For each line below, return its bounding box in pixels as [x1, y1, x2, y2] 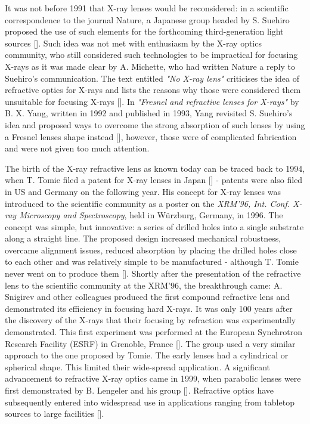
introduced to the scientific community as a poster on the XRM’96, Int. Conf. [5, 197, 290, 209]
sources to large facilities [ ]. [5, 407, 104, 420]
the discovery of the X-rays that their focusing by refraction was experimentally [5, 314, 296, 326]
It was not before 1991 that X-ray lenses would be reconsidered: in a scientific [5, 2, 289, 14]
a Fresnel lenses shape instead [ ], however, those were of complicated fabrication [5, 130, 297, 143]
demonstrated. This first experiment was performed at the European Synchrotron [5, 326, 303, 338]
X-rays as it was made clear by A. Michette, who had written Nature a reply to [5, 60, 295, 72]
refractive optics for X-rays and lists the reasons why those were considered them [5, 83, 301, 96]
